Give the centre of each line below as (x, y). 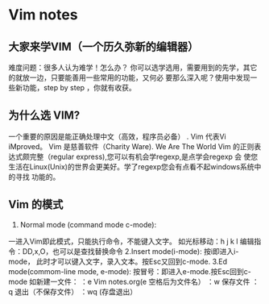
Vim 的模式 (36, 204)
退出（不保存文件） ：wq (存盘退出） (76, 291)
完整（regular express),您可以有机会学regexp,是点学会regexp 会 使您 (144, 156)
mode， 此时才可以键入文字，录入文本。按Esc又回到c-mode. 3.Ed (118, 261)
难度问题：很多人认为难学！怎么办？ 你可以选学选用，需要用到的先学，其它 (133, 67)
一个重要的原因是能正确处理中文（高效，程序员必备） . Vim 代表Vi (118, 136)
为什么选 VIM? (44, 116)
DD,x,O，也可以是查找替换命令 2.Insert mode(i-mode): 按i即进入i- (130, 251)
